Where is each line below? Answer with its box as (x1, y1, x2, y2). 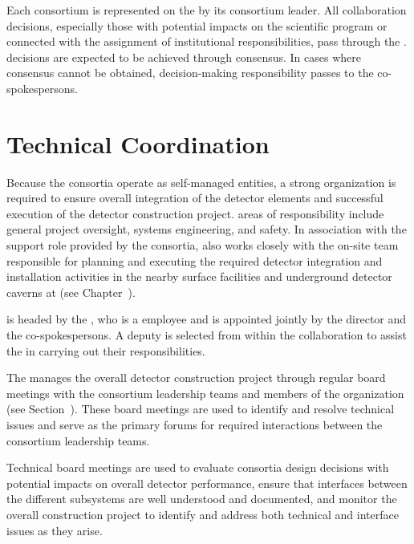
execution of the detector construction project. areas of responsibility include (6, 205, 384, 221)
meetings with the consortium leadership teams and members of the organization (6, 384, 404, 401)
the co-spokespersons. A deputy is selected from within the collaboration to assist (6, 327, 407, 343)
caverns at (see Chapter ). (6, 283, 136, 300)
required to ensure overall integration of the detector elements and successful (6, 189, 384, 206)
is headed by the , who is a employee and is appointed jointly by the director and (6, 311, 407, 327)
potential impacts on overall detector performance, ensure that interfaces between (6, 474, 408, 491)
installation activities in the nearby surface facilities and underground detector (6, 268, 392, 285)
